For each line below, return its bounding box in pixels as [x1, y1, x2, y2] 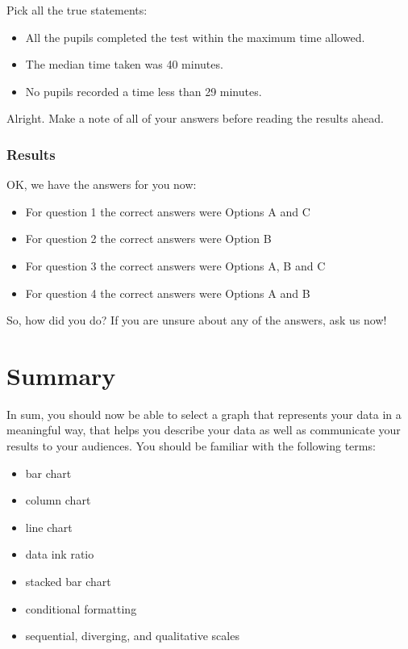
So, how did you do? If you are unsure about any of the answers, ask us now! [6, 312, 387, 329]
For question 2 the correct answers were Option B [25, 230, 272, 247]
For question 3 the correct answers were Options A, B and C [25, 257, 326, 274]
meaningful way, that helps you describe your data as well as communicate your [6, 421, 401, 438]
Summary [6, 358, 116, 391]
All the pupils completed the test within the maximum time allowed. [25, 28, 365, 45]
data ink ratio [25, 546, 94, 563]
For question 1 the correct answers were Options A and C [25, 203, 310, 220]
